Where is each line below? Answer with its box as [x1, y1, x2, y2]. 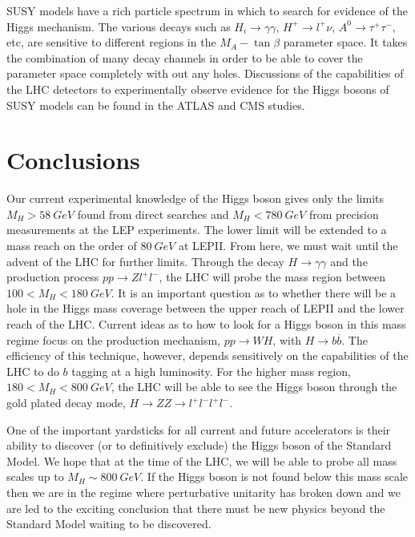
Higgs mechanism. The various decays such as [6, 18, 231, 34]
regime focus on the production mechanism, [6, 331, 221, 348]
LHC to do [6, 362, 59, 379]
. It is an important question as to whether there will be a [111, 284, 397, 301]
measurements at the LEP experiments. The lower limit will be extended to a [6, 221, 387, 238]
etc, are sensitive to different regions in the [6, 34, 216, 50]
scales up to [6, 468, 64, 485]
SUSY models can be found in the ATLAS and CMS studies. [6, 96, 305, 113]
